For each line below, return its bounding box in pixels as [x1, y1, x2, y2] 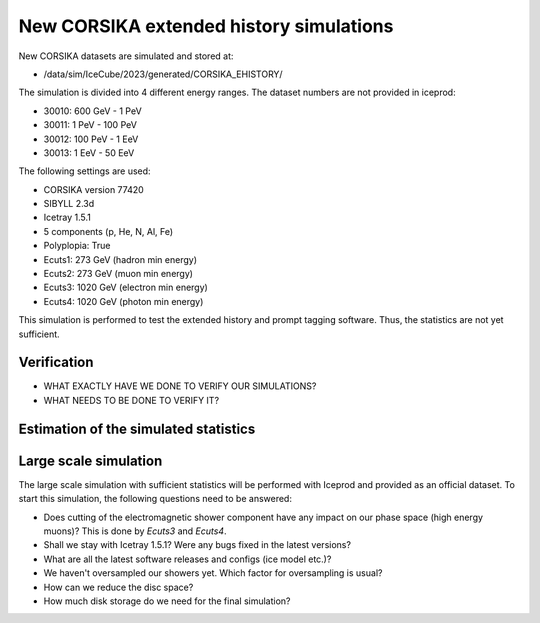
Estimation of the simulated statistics [18, 420, 256, 437]
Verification [18, 354, 94, 371]
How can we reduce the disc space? [43, 581, 194, 593]
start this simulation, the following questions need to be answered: [18, 493, 292, 505]
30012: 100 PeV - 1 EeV [43, 133, 139, 145]
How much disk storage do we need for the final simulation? [43, 595, 291, 607]
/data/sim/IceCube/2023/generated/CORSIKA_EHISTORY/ [43, 68, 284, 80]
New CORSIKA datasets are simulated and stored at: [18, 50, 234, 62]
